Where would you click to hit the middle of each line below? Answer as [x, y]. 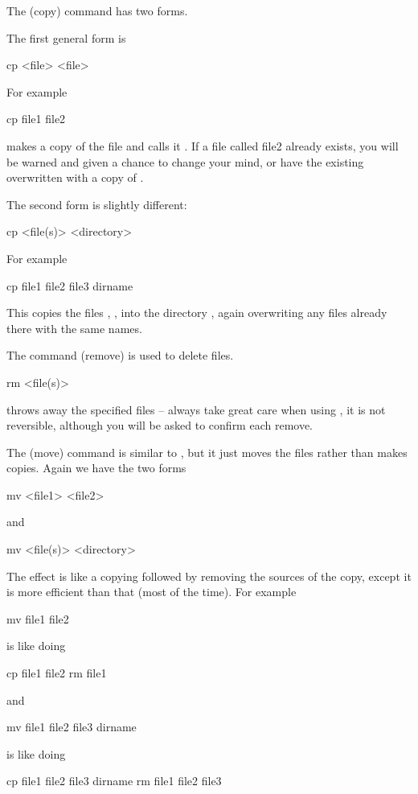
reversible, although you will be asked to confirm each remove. [160, 425]
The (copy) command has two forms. [97, 10]
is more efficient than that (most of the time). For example [152, 592]
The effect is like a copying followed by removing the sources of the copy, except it [209, 576]
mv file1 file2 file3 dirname [72, 727]
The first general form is [66, 37]
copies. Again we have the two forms [96, 468]
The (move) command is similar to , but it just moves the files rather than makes [207, 452]
